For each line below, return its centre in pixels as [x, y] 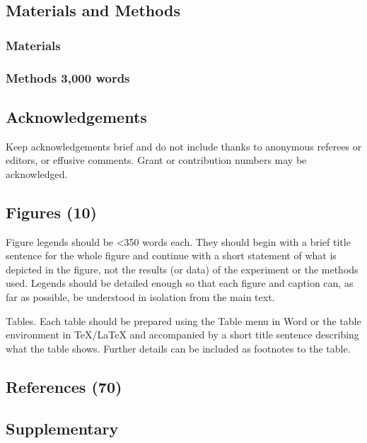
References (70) [64, 386]
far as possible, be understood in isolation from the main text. [140, 297]
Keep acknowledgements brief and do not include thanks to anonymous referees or [184, 146]
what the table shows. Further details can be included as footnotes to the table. [178, 348]
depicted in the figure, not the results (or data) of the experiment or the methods [182, 269]
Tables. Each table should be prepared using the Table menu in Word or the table [183, 320]
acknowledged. [37, 173]
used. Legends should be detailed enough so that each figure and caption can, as [180, 283]
